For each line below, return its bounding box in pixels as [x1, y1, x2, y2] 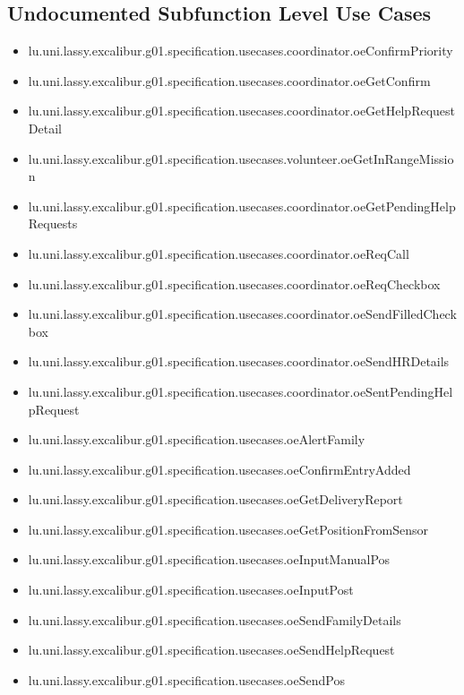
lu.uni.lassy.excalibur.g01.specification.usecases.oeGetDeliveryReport [28, 490, 403, 509]
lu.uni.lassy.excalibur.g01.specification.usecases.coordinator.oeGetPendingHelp [28, 196, 456, 215]
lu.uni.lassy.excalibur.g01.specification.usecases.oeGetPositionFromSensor [28, 519, 428, 538]
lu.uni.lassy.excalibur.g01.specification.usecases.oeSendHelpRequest [28, 640, 395, 659]
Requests [28, 214, 78, 233]
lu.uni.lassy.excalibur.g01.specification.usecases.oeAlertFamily [28, 430, 365, 449]
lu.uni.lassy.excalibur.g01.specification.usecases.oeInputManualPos [28, 550, 391, 569]
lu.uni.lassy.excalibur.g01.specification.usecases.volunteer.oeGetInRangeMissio [28, 149, 454, 167]
